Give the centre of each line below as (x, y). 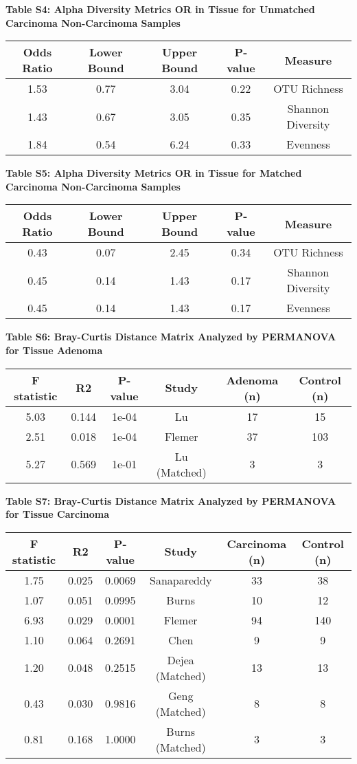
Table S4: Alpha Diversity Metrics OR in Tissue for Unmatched (160, 9)
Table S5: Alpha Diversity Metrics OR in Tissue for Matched (154, 173)
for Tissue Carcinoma (57, 514)
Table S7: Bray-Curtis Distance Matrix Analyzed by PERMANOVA (171, 500)
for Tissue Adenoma (54, 350)
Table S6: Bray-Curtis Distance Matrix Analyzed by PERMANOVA (171, 337)
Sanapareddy (181, 580)
